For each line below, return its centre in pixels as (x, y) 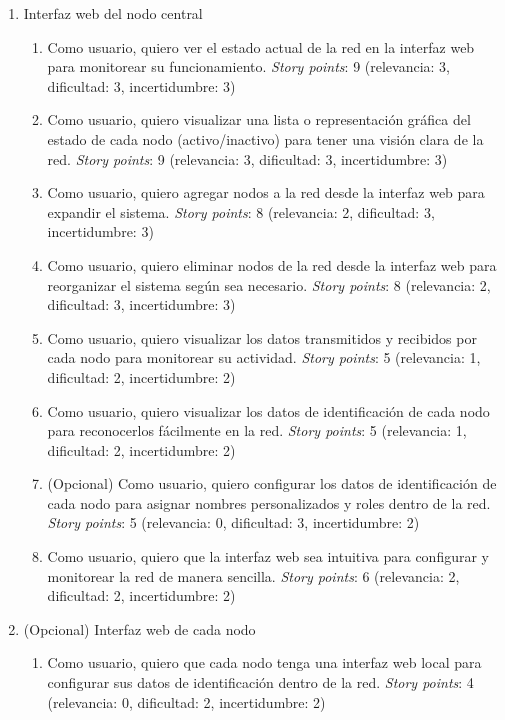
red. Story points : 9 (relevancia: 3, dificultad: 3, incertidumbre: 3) (247, 158)
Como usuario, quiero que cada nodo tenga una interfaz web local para (264, 662)
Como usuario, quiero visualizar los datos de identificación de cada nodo (268, 410)
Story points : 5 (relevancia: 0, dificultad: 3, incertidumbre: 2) (233, 522)
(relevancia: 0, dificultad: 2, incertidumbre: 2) (186, 701)
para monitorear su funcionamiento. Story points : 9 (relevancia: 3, (248, 66)
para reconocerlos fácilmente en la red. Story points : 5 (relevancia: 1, (257, 430)
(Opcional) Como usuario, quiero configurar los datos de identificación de (272, 483)
